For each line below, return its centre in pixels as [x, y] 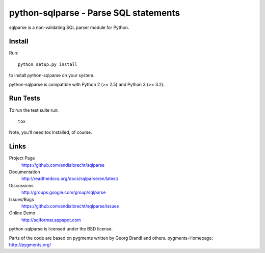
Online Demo [22, 213]
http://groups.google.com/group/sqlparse [64, 192]
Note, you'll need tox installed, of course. [51, 132]
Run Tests [25, 98]
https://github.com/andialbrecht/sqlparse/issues [70, 206]
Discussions [21, 185]
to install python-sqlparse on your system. [52, 76]
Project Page [22, 158]
